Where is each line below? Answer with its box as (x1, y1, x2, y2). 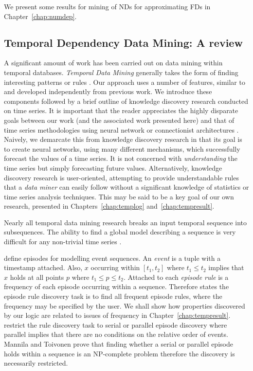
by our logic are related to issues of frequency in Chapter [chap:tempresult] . (4, 310, 231, 320)
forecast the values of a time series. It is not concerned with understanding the (4, 153, 238, 163)
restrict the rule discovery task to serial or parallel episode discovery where (4, 319, 227, 330)
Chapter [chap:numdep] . (4, 11, 77, 21)
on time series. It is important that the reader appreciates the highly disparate (4, 105, 238, 116)
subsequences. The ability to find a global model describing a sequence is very (4, 227, 236, 237)
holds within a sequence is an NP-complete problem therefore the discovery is (4, 348, 235, 358)
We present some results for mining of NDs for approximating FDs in (4, 1, 211, 11)
